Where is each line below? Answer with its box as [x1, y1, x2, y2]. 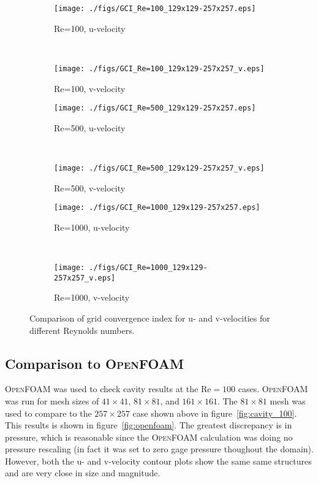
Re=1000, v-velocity [54, 291, 130, 304]
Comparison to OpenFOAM [5, 354, 184, 373]
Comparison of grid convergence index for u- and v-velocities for [29, 311, 270, 324]
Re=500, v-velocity [54, 181, 126, 194]
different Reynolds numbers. [29, 323, 135, 336]
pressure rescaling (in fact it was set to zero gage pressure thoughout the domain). [5, 442, 314, 455]
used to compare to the [5, 406, 92, 419]
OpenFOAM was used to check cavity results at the [5, 382, 199, 395]
